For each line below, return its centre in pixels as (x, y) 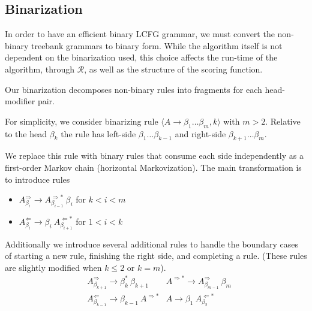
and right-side (200, 133)
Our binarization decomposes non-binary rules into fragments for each (133, 89)
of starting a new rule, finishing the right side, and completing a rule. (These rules (156, 256)
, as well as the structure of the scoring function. (173, 69)
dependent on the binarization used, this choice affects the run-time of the (141, 57)
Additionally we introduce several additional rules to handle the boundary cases (151, 244)
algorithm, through (40, 69)
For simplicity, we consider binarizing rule (82, 121)
